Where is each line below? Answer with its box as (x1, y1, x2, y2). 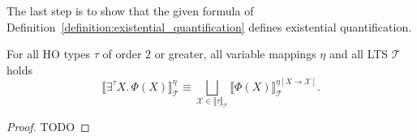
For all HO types (6, 45, 90, 62)
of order (102, 45, 142, 62)
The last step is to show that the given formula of (6, 2, 254, 19)
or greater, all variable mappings (154, 45, 316, 62)
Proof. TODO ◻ (6, 118, 90, 135)
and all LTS (329, 45, 389, 62)
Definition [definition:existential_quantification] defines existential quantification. (6, 18, 412, 35)
